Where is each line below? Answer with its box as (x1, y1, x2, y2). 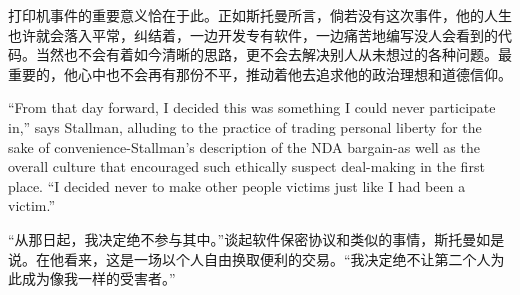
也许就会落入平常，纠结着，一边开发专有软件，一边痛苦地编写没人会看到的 (8, 24, 498, 45)
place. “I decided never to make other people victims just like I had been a (8, 175, 466, 196)
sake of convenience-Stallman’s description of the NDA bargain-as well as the (8, 136, 480, 157)
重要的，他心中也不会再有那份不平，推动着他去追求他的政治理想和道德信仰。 (8, 63, 512, 84)
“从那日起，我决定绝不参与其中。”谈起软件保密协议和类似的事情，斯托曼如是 (8, 228, 505, 249)
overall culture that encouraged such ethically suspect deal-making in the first (8, 156, 485, 177)
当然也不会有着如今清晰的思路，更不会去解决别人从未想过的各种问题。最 (35, 44, 512, 65)
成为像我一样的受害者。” (21, 268, 176, 289)
